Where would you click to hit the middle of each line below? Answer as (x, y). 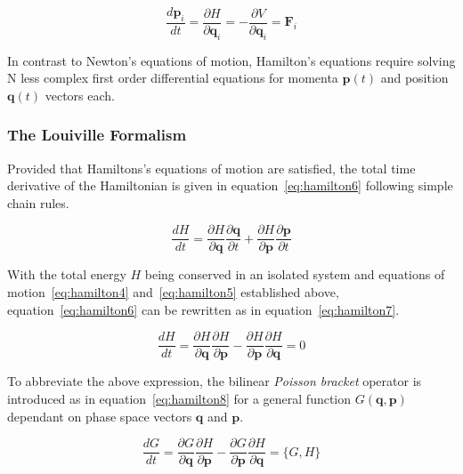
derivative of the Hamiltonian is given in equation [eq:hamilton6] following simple (230, 185)
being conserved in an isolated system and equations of (295, 274)
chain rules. (38, 202)
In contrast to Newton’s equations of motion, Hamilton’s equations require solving (231, 60)
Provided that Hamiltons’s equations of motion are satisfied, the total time (211, 168)
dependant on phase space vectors (100, 416)
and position (414, 78)
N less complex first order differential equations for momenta (173, 78)
